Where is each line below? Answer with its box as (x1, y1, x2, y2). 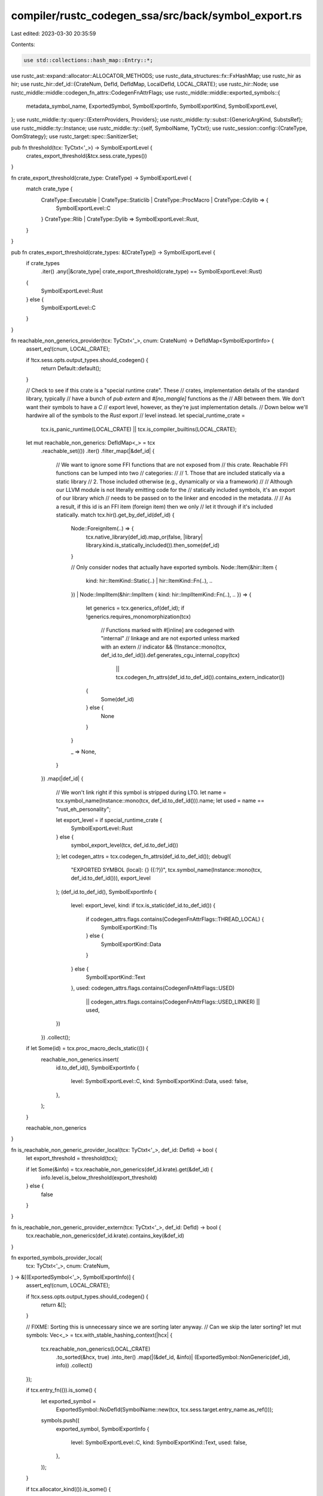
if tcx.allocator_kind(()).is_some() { (26, 1485, 111, 1492)
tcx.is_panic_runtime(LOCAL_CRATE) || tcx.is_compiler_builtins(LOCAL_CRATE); (41, 425, 237, 433)
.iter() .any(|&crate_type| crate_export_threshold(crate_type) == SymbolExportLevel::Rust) (41, 268, 263, 275)
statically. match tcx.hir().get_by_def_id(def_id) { (56, 512, 175, 519)
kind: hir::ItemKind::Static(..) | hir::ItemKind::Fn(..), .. (86, 577, 213, 585)
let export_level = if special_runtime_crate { (56, 817, 163, 824)
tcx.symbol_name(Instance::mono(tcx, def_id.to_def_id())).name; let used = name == (56, 797, 264, 804)
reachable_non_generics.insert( (41, 1056, 119, 1063)
